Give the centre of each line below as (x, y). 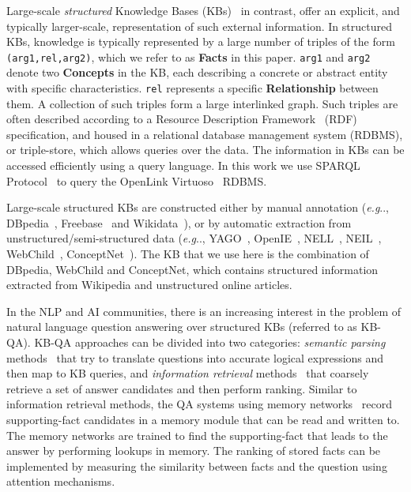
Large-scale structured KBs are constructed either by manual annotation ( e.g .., (198, 207)
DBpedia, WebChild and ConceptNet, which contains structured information (192, 269)
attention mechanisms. (61, 481)
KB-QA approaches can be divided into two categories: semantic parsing (210, 342)
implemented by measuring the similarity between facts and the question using (197, 466)
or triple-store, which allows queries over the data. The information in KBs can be (205, 150)
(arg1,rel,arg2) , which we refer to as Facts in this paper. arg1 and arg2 (189, 56)
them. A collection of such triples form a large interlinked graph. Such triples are (202, 103)
